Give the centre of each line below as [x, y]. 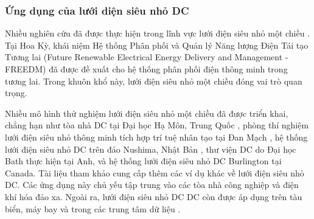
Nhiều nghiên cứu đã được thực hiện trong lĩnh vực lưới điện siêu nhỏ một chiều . [158, 33]
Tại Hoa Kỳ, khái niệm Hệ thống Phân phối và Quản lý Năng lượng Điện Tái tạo [157, 45]
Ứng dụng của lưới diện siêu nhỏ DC [97, 10]
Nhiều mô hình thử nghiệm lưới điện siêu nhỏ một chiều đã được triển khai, [147, 113]
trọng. [16, 93]
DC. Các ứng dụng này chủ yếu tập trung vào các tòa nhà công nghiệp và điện [152, 185]
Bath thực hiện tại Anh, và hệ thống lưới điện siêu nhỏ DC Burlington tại [143, 161]
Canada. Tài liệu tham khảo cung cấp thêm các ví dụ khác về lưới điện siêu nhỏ [155, 172]
